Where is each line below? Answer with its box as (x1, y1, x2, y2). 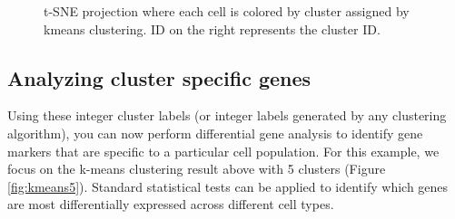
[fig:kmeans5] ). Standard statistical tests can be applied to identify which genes (7, 176, 449, 195)
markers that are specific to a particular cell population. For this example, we (7, 141, 440, 160)
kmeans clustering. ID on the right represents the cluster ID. (44, 19, 381, 38)
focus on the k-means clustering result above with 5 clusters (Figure (7, 159, 386, 178)
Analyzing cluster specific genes (7, 63, 312, 91)
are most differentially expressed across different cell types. (7, 195, 334, 214)
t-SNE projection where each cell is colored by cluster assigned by (44, 2, 410, 20)
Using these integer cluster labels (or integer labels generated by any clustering (7, 106, 447, 125)
